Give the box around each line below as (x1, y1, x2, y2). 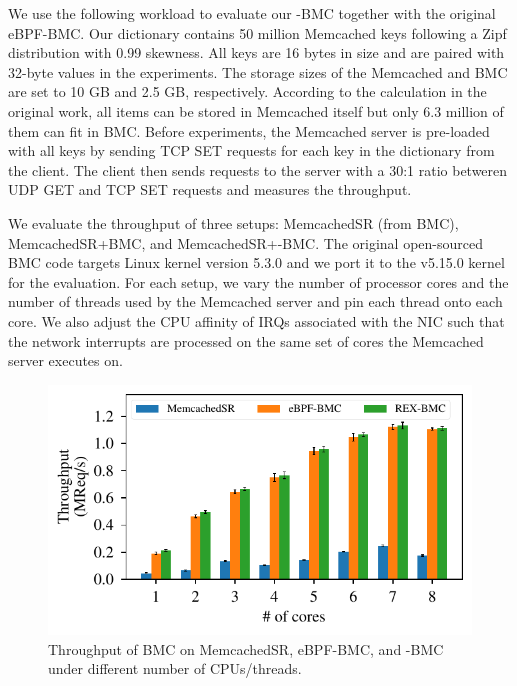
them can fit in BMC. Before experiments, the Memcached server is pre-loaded (8, 120, 490, 141)
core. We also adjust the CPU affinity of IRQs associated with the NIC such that (8, 310, 505, 331)
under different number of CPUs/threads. (48, 658, 302, 679)
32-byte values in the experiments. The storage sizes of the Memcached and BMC (8, 61, 508, 82)
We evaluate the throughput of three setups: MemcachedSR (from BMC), (8, 212, 459, 233)
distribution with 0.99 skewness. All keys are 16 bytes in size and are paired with (8, 42, 505, 63)
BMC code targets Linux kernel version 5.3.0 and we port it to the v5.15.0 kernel (8, 252, 505, 273)
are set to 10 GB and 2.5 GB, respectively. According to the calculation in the (8, 81, 487, 102)
